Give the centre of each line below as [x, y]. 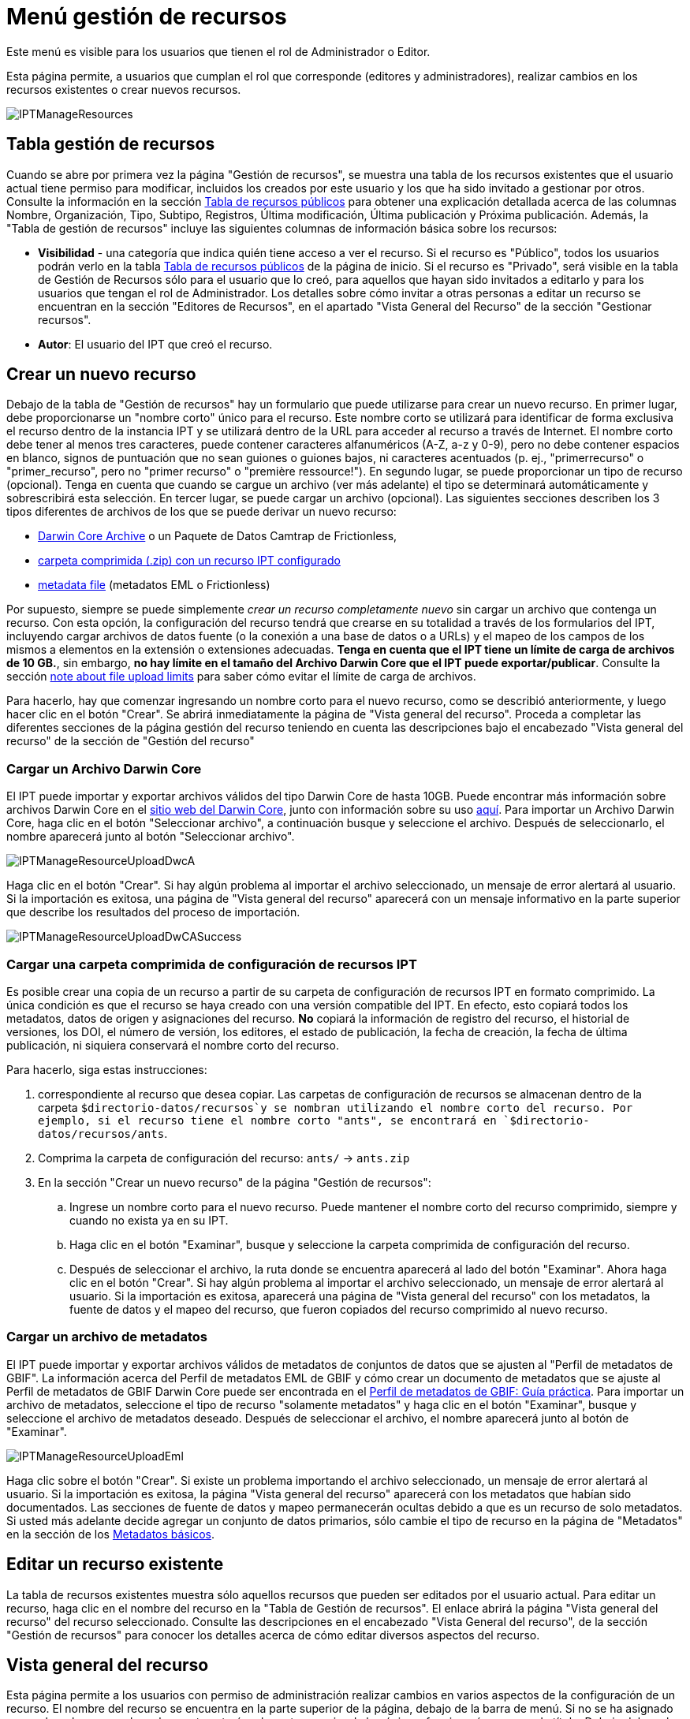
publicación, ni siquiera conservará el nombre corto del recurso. [173, 1045]
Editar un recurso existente [115, 1564]
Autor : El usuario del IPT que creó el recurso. [155, 344]
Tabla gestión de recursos [111, 144]
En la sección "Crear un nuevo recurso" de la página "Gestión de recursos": [235, 1182]
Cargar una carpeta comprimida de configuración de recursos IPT [212, 964]
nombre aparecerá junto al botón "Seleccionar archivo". [151, 837]
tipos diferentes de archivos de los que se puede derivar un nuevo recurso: [201, 512]
